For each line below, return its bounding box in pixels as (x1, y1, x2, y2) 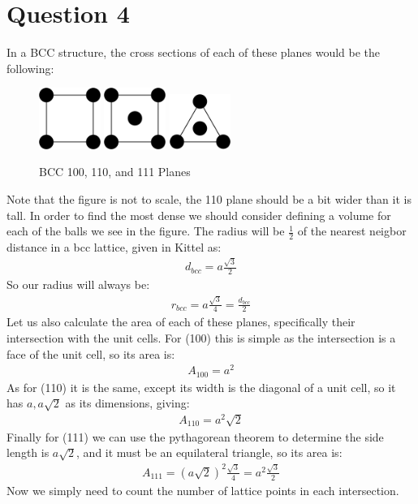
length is (6, 444, 50, 461)
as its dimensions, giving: (65, 394, 190, 411)
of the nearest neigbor (297, 222, 407, 239)
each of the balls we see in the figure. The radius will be (6, 222, 285, 239)
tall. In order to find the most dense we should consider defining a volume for (6, 206, 391, 223)
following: (6, 59, 54, 76)
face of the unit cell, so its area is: (6, 345, 175, 362)
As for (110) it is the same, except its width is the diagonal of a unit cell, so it (6, 378, 396, 395)
